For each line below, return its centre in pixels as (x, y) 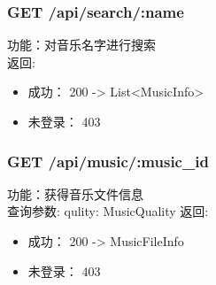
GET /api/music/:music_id (108, 161)
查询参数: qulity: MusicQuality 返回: (108, 211)
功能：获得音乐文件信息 (75, 193)
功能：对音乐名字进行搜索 (81, 45)
